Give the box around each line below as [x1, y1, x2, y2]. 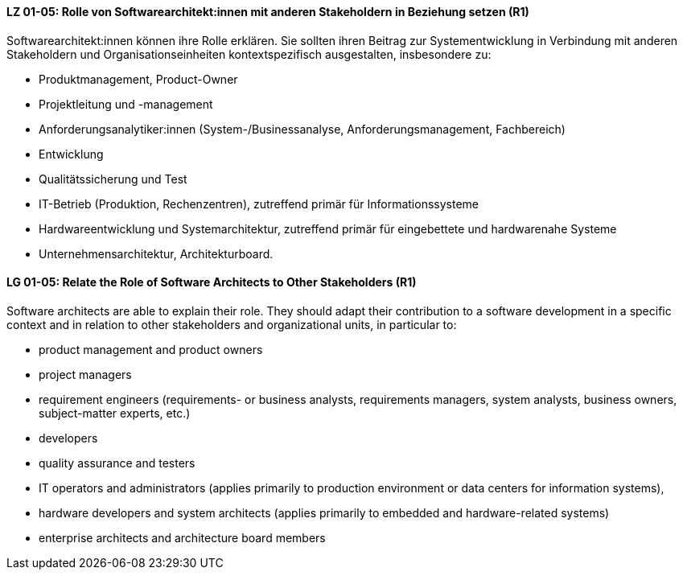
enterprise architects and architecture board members [39, 530, 326, 545]
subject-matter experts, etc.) [39, 405, 191, 420]
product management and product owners [39, 342, 263, 356]
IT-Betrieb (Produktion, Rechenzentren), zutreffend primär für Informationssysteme [39, 196, 479, 211]
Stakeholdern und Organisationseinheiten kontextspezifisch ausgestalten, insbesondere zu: [6, 47, 492, 61]
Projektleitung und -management [39, 97, 213, 111]
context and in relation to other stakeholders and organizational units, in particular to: [6, 317, 457, 331]
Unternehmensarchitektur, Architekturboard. [39, 246, 274, 261]
